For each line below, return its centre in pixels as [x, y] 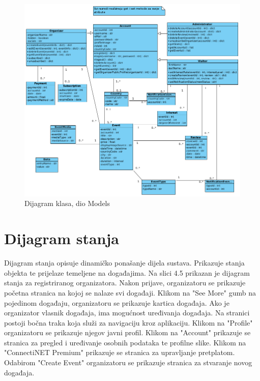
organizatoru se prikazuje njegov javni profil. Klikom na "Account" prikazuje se [127, 332]
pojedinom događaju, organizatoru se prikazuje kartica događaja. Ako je [117, 302]
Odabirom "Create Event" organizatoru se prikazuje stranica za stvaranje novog [128, 362]
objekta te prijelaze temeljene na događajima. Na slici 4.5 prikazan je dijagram [127, 272]
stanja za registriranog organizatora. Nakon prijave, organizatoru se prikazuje [125, 283]
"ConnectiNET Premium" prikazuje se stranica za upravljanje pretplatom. [120, 352]
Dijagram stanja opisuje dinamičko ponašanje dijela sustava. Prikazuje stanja [124, 263]
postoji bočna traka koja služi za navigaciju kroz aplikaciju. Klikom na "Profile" [128, 322]
